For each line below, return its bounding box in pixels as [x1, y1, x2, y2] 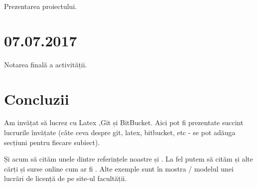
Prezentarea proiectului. [4, 1, 77, 11]
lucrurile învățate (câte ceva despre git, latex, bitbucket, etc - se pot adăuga [4, 127, 236, 138]
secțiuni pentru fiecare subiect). [4, 137, 100, 147]
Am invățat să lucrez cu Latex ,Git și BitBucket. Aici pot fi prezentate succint [4, 117, 244, 128]
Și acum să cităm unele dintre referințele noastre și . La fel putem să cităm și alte [4, 154, 254, 164]
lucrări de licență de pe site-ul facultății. [4, 173, 127, 184]
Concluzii [4, 88, 69, 109]
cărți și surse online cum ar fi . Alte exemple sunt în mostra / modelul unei [4, 163, 234, 174]
